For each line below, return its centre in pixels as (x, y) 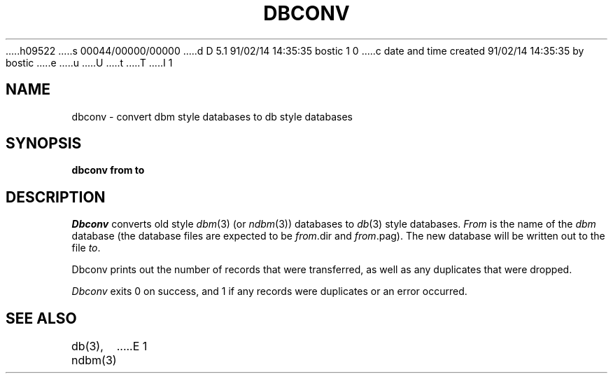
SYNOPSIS (44, 144)
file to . (86, 248)
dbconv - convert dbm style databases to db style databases (212, 116)
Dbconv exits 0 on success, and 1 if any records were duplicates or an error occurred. (269, 291)
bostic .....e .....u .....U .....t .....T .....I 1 (89, 62)
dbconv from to (108, 170)
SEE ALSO (41, 318)
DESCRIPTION (56, 197)
